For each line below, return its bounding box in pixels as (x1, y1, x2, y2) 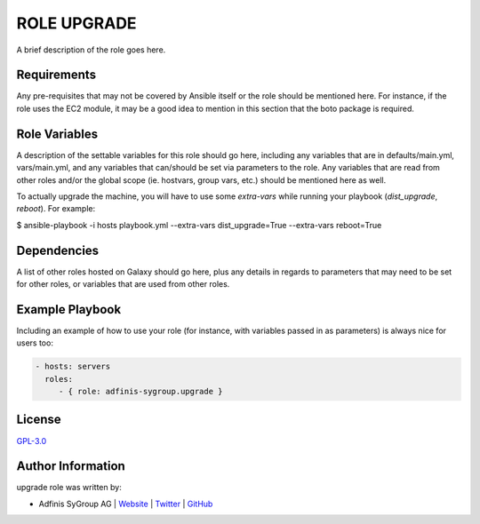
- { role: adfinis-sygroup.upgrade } (58, 386, 223, 397)
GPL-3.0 (16, 435, 47, 446)
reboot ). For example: (16, 203, 96, 214)
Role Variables (16, 126, 98, 141)
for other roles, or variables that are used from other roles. (16, 279, 230, 289)
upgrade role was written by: (16, 482, 122, 493)
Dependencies (16, 242, 100, 258)
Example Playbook (16, 302, 122, 317)
